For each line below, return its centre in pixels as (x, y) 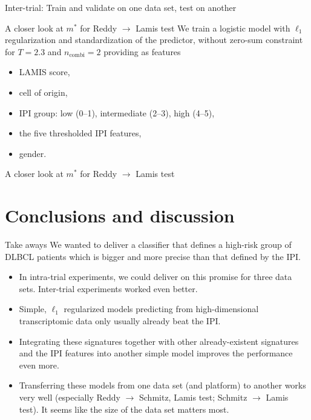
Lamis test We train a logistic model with (213, 28)
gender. (33, 153)
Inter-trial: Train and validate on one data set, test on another (121, 7)
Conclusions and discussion (120, 215)
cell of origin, (43, 92)
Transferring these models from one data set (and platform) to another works (162, 385)
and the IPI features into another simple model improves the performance (156, 353)
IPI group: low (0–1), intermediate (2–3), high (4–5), (117, 112)
